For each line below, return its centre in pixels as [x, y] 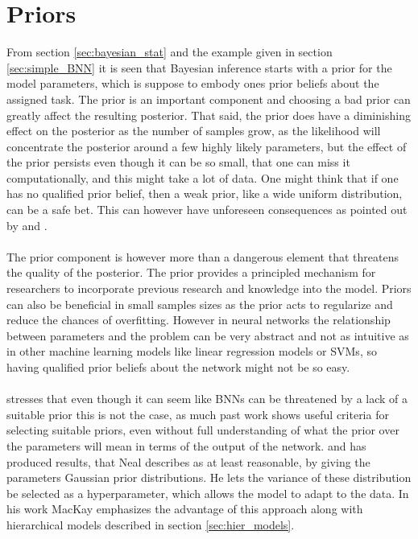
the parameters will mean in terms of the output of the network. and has [186, 445]
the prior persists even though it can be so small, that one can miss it [178, 162]
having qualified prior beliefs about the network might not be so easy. [178, 367]
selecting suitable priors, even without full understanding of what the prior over [203, 430]
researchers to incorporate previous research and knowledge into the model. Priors [209, 288]
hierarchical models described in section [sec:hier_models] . [151, 524]
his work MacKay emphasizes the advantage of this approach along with [185, 509]
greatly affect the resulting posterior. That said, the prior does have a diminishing [209, 115]
